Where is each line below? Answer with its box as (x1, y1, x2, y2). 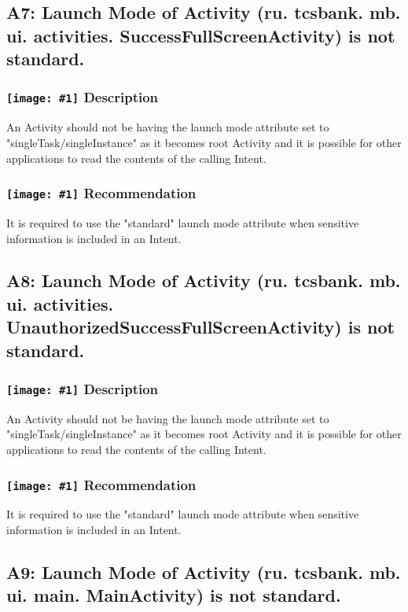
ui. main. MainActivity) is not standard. (6, 583, 341, 607)
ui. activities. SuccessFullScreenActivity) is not (6, 23, 395, 47)
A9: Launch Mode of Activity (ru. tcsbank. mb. (6, 559, 401, 584)
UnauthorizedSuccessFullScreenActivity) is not (6, 315, 395, 339)
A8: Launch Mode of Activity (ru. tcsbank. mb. (6, 268, 401, 293)
